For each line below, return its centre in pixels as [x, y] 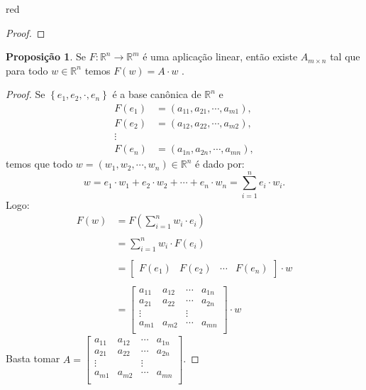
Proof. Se [26, 94]
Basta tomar [33, 358]
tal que [345, 56]
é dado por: [220, 164]
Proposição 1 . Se [46, 56]
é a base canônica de [157, 94]
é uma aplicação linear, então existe [220, 56]
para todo [27, 70]
